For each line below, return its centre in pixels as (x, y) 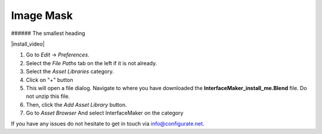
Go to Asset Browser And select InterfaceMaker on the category (105, 113)
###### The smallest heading (48, 33)
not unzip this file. (48, 96)
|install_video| (28, 44)
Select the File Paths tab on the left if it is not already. (92, 63)
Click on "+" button (50, 79)
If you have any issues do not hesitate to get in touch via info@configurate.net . (108, 124)
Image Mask (42, 15)
